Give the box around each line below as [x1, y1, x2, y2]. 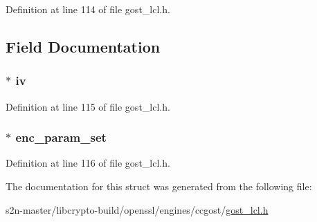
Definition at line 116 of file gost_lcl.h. [6, 156, 170, 170]
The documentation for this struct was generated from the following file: [6, 179, 312, 193]
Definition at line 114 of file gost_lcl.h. [6, 2, 170, 16]
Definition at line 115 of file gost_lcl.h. [6, 99, 170, 113]
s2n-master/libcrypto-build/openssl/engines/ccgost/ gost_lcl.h [6, 202, 269, 216]
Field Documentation [6, 35, 161, 57]
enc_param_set [15, 129, 107, 146]
